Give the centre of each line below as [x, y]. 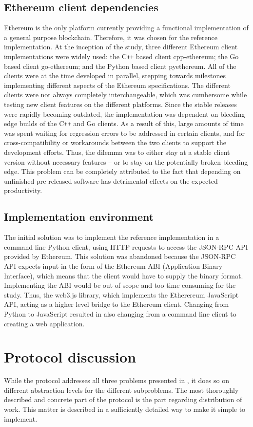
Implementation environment [79, 217]
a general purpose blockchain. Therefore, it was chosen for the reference [111, 37]
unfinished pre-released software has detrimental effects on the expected [111, 181]
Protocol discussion [70, 357]
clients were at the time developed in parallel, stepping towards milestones [115, 75]
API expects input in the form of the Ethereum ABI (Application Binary [113, 266]
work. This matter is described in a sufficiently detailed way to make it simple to [125, 409]
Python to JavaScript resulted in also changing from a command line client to [120, 313]
